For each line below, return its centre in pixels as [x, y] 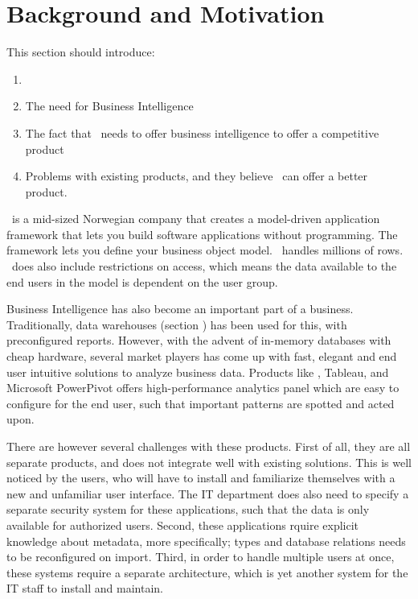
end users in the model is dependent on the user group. [142, 281]
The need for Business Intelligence [109, 106]
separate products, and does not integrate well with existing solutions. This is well [209, 462]
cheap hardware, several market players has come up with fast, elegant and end [202, 356]
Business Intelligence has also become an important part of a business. [180, 309]
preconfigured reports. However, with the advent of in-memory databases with [199, 340]
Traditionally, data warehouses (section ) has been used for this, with [177, 324]
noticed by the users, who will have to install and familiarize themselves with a [201, 478]
